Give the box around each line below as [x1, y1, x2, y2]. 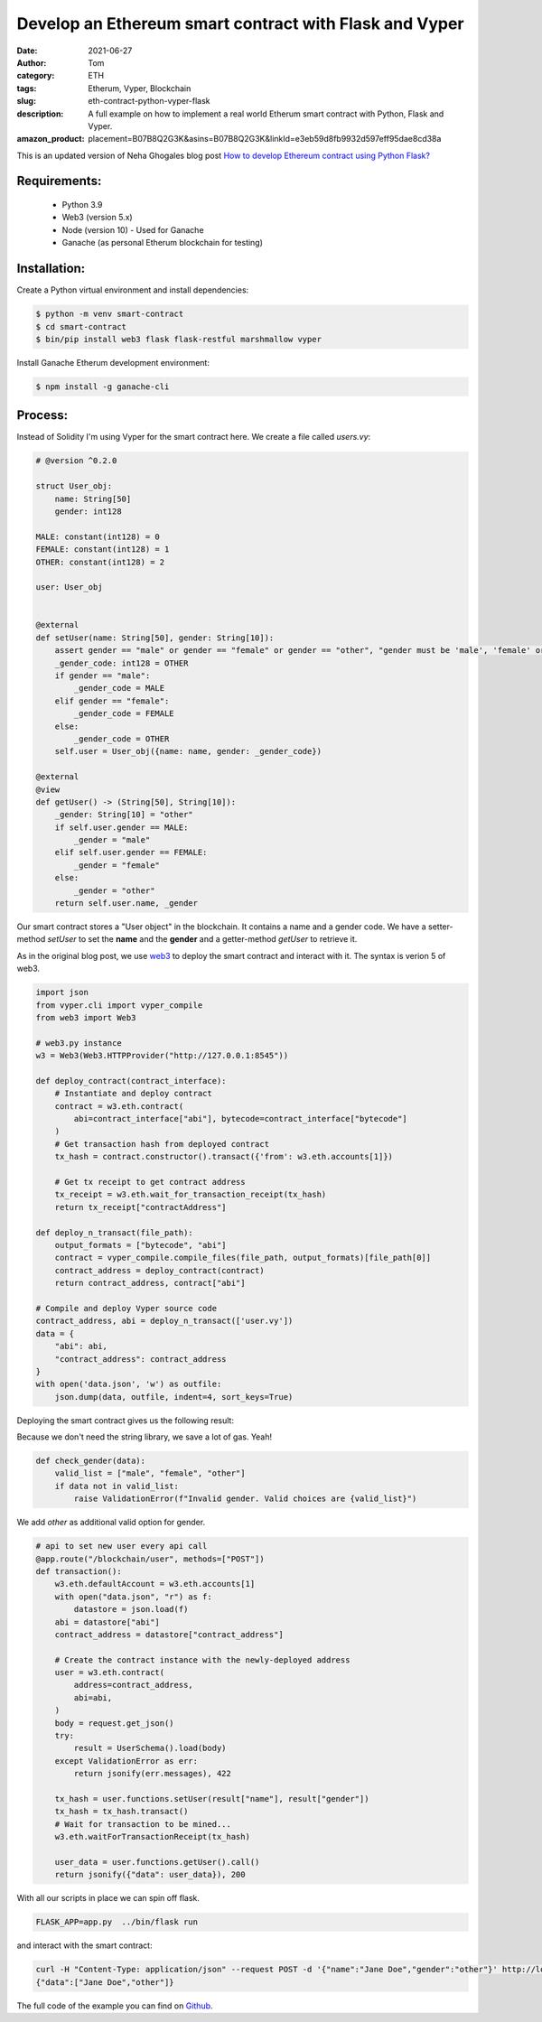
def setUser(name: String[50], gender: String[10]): [35, 632, 275, 643]
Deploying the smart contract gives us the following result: [16, 1414, 235, 1426]
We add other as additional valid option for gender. [16, 1517, 206, 1528]
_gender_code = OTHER [73, 733, 170, 744]
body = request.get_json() [54, 1718, 175, 1728]
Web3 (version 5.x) [61, 212, 133, 223]
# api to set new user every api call [35, 1541, 208, 1551]
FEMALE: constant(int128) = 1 [35, 545, 170, 554]
